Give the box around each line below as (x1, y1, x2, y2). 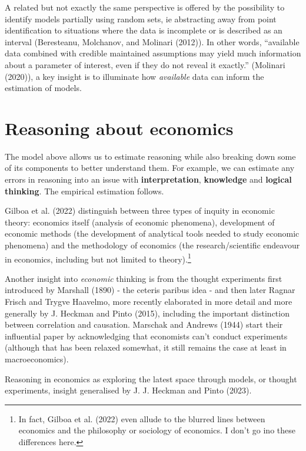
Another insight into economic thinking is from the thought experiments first (5, 272, 282, 284)
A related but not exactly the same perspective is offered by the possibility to (5, 1, 285, 13)
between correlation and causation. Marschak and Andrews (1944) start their (5, 318, 283, 331)
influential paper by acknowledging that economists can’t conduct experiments (5, 329, 288, 342)
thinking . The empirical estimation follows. (5, 184, 164, 197)
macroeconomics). (5, 353, 69, 365)
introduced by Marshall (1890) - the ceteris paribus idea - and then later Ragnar (5, 284, 295, 296)
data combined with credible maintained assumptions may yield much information (5, 47, 301, 59)
